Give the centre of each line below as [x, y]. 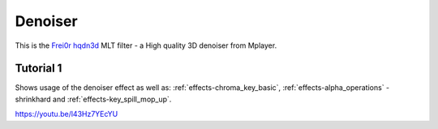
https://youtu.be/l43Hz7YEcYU [67, 114]
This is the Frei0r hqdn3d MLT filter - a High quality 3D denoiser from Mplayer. [146, 45]
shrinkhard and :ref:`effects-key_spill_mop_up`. [93, 99]
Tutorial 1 [39, 69]
